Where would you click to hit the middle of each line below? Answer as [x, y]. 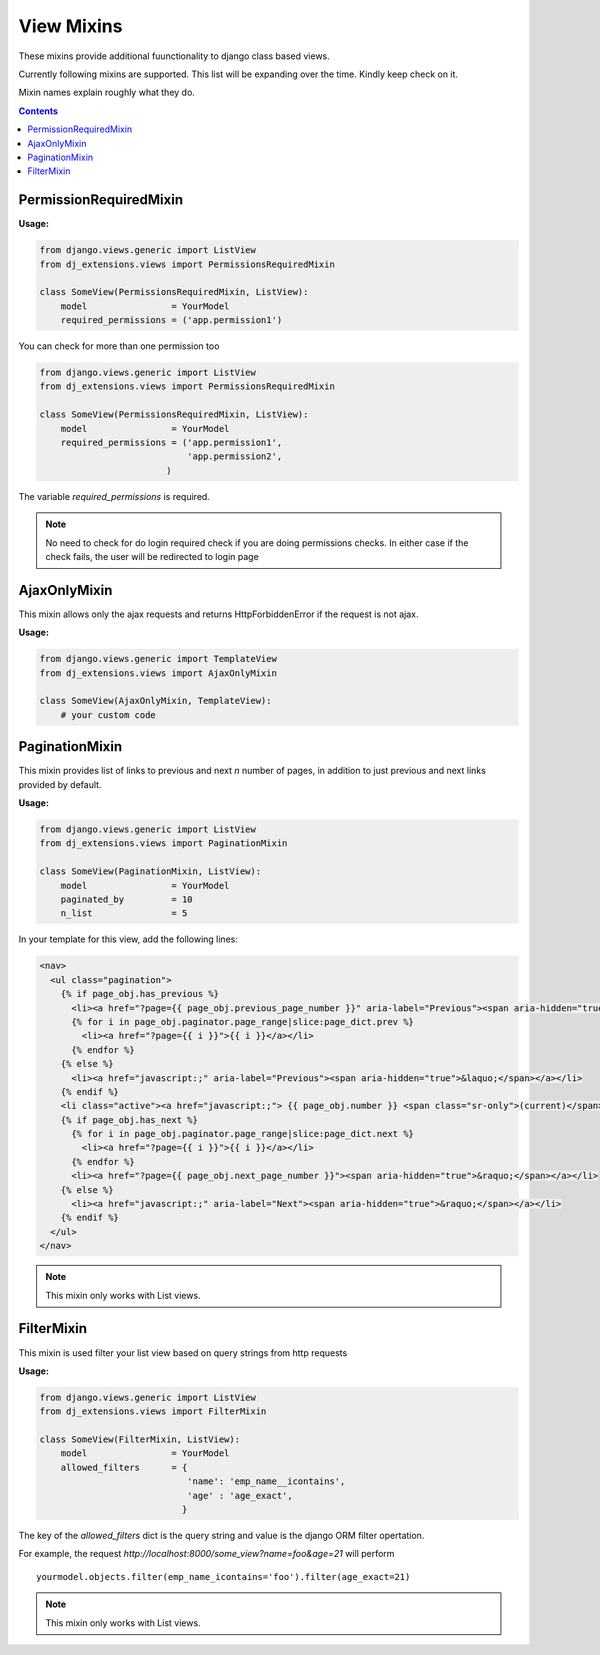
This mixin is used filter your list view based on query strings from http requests [183, 1352]
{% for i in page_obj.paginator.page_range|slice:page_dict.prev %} [243, 1021]
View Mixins [70, 26]
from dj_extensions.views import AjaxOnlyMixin [158, 673]
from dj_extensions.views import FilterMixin [153, 1411]
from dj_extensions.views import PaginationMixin [163, 843]
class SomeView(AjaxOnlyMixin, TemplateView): [155, 701]
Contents [38, 111]
